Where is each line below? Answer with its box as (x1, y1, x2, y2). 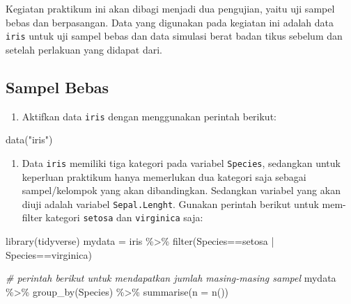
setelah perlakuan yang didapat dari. (6, 42, 162, 56)
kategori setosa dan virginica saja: (45, 210, 203, 225)
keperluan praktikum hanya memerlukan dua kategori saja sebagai (22, 169, 306, 184)
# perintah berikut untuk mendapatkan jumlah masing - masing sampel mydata (6, 271, 336, 285)
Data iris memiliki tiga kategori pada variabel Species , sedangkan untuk (22, 155, 341, 170)
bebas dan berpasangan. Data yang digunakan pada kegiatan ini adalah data (6, 15, 334, 29)
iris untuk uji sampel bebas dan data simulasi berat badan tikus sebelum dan (6, 29, 343, 43)
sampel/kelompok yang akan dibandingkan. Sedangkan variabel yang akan (22, 183, 341, 198)
